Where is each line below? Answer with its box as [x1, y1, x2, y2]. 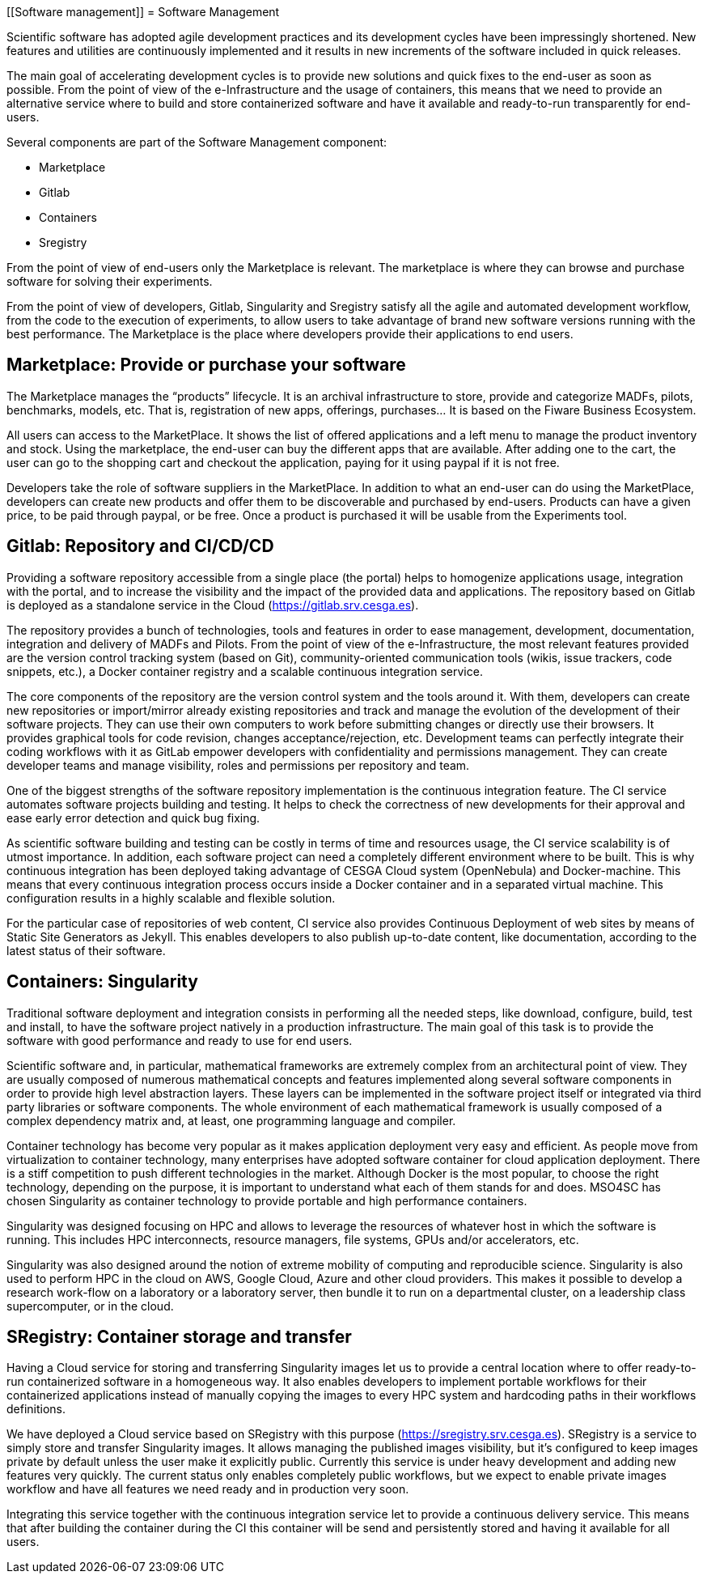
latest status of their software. [6, 943, 166, 958]
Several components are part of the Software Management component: [6, 135, 387, 149]
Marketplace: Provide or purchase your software [6, 355, 406, 376]
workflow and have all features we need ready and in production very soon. [6, 1482, 409, 1497]
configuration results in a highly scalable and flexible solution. [6, 890, 336, 905]
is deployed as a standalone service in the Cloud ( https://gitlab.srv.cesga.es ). [6, 597, 419, 612]
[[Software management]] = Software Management [6, 5, 280, 19]
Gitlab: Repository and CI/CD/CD [6, 536, 274, 557]
